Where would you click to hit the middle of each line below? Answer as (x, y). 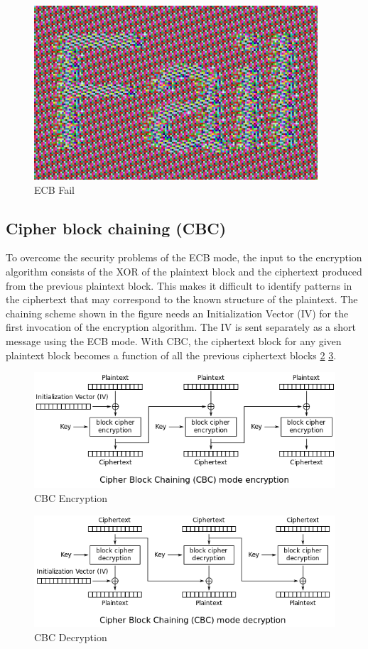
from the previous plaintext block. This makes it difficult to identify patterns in (179, 285)
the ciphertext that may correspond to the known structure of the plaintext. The (182, 299)
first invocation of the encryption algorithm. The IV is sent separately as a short (181, 327)
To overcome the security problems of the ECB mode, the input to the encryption (184, 257)
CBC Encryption (71, 498)
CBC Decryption (71, 637)
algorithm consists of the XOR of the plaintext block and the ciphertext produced (184, 271)
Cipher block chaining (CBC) (116, 228)
